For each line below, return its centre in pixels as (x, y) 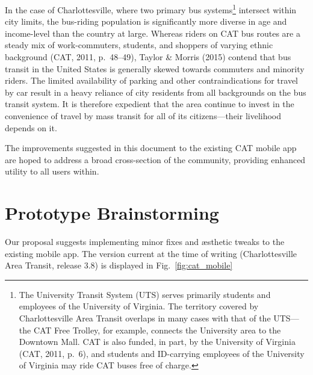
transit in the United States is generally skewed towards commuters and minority (155, 68)
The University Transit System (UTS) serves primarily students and (145, 294)
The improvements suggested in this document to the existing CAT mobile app (151, 148)
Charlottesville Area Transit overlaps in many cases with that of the (145, 318)
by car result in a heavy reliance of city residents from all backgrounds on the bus (156, 92)
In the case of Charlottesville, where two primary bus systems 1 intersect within (151, 9)
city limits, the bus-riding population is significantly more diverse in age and (146, 21)
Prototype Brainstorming (112, 213)
